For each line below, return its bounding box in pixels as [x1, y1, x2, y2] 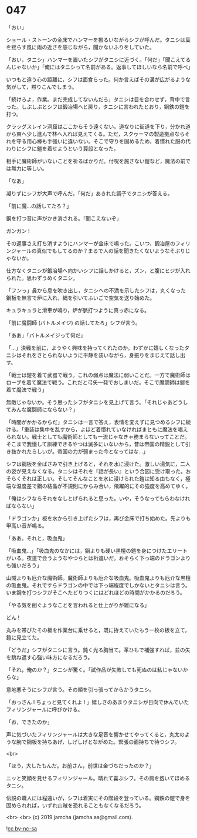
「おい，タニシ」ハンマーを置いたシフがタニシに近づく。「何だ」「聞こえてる [6, 56, 191, 63]
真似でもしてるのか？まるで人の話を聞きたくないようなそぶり [36, 247, 186, 254]
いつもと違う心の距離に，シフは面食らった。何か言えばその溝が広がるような [6, 76, 191, 83]
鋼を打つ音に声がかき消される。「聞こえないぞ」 [6, 215, 122, 222]
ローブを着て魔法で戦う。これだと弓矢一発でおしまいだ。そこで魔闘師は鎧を [6, 379, 191, 386]
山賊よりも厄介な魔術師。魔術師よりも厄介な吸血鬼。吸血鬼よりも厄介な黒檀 [6, 574, 191, 581]
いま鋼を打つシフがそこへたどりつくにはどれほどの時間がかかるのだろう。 [6, 589, 186, 596]
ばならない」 [6, 502, 37, 509]
